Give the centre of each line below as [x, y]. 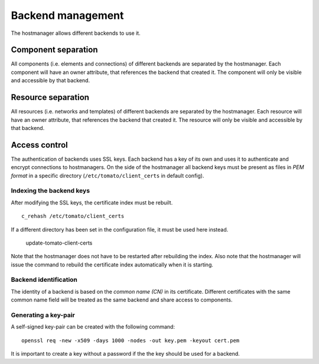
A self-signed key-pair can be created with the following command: [93, 327]
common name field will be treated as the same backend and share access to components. [122, 300]
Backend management [67, 15]
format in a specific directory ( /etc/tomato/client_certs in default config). [108, 175]
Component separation [54, 50]
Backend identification [44, 279]
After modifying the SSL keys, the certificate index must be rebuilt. [92, 202]
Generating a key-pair [43, 315]
